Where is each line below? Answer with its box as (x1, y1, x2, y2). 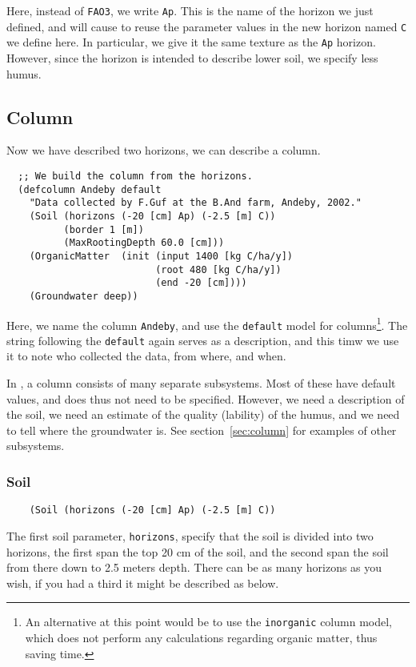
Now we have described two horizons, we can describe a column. (6, 142, 321, 159)
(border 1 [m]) (63, 223, 144, 235)
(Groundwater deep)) (29, 290, 138, 302)
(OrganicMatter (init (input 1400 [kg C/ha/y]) (29, 250, 293, 262)
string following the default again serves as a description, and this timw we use (6, 331, 399, 348)
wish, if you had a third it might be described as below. (6, 574, 279, 591)
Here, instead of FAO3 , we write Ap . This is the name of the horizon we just (6, 2, 374, 18)
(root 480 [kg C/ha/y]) (155, 263, 282, 275)
